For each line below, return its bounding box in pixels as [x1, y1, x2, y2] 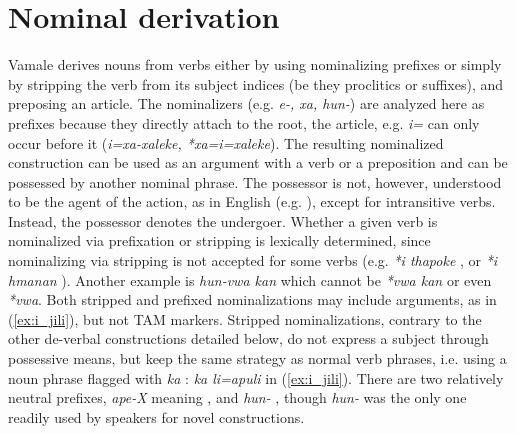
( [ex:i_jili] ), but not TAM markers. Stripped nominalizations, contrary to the [8, 308, 482, 329]
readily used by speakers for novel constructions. [8, 406, 305, 427]
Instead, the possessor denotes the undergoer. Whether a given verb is [8, 210, 438, 231]
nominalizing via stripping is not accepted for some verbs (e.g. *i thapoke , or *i [8, 250, 498, 271]
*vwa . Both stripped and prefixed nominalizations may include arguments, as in [8, 289, 497, 310]
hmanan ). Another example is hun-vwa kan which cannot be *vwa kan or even [8, 269, 492, 290]
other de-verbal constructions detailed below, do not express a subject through [8, 328, 489, 349]
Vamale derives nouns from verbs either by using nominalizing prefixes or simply [8, 54, 502, 75]
